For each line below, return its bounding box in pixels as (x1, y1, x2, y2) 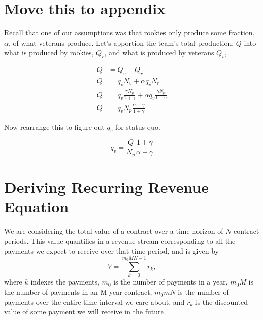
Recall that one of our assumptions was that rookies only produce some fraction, (4, 27, 255, 38)
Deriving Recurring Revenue (4, 176, 209, 197)
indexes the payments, (30, 276, 100, 287)
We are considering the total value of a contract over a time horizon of (4, 226, 223, 236)
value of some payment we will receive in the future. (4, 306, 166, 317)
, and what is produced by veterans (104, 47, 214, 58)
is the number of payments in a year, (113, 276, 228, 287)
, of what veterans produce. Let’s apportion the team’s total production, (8, 37, 234, 48)
